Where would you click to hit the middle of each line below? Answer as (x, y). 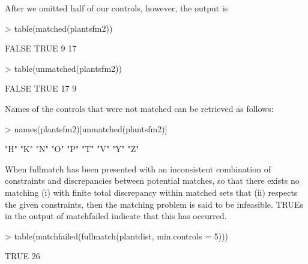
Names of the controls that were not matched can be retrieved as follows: (139, 108)
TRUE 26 (23, 256)
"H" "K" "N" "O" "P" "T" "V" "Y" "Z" (72, 149)
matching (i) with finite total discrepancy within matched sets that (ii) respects (151, 192)
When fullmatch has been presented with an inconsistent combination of (138, 169)
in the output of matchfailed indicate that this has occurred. (116, 216)
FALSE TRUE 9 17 (41, 48)
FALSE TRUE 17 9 (41, 88)
